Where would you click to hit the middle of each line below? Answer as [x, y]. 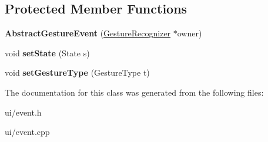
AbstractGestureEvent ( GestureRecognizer [88, 33]
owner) [190, 33]
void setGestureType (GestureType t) [77, 72]
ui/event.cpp [27, 132]
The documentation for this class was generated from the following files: [134, 92]
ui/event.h [23, 112]
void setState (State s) [47, 53]
